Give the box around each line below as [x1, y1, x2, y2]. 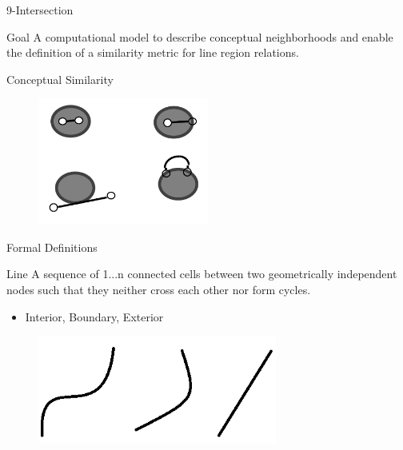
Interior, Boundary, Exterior [25, 308, 164, 325]
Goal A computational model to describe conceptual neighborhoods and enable [6, 28, 393, 45]
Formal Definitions [6, 238, 98, 255]
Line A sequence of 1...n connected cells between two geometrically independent [6, 265, 397, 282]
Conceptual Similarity [6, 70, 114, 87]
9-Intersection [6, 2, 74, 18]
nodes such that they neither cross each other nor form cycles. [6, 281, 311, 298]
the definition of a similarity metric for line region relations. [6, 44, 299, 61]
